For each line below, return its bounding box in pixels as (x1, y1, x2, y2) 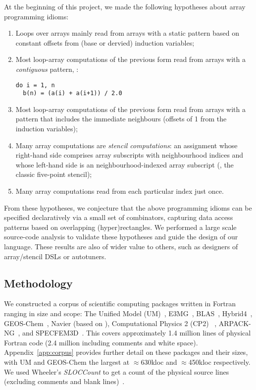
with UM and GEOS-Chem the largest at (4, 356, 130, 367)
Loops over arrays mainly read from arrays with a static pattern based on (15, 28, 240, 38)
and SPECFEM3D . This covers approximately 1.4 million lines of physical (22, 328, 251, 338)
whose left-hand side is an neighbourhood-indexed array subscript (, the (15, 159, 234, 169)
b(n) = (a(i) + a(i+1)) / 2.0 (23, 90, 122, 97)
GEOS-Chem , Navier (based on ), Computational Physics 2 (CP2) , (4, 318, 217, 328)
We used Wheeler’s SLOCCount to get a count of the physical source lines (4, 366, 229, 377)
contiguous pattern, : (15, 63, 79, 74)
